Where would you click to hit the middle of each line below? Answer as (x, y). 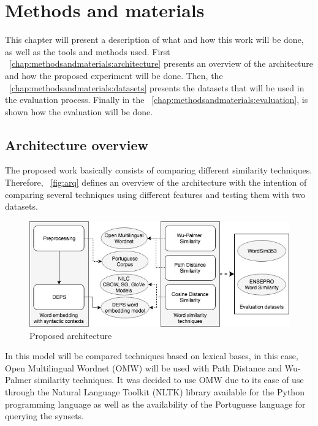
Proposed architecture (71, 335)
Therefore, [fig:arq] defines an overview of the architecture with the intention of (156, 182)
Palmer (18, 380)
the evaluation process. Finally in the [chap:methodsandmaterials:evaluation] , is (157, 100)
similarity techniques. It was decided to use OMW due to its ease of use (169, 380)
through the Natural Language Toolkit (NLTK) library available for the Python (155, 392)
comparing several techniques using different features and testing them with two (155, 194)
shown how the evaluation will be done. (79, 111)
